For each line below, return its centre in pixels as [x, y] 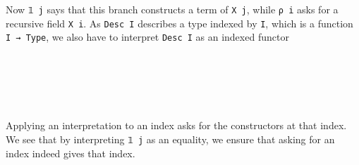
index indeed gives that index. [71, 153]
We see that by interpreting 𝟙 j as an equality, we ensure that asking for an [170, 139]
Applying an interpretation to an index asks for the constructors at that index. [176, 125]
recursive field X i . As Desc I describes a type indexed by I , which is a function [179, 23]
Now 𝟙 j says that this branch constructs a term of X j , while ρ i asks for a [172, 9]
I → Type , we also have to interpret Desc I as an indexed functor [147, 37]
